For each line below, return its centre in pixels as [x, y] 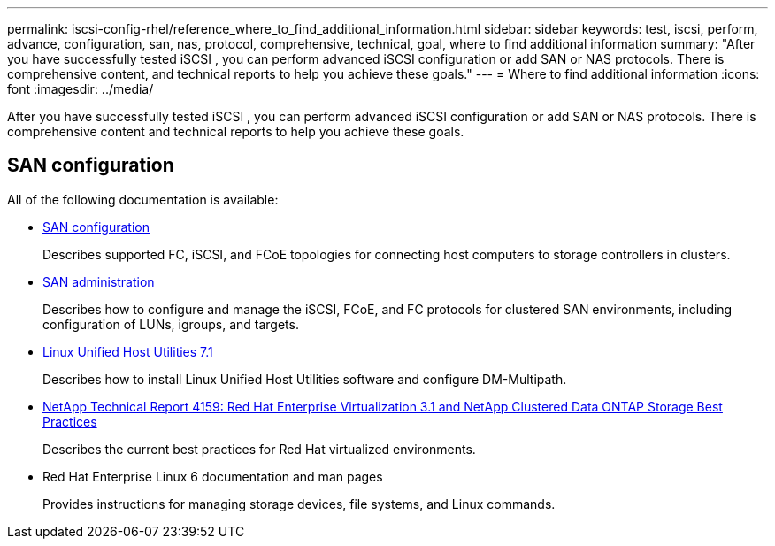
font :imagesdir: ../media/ [81, 89]
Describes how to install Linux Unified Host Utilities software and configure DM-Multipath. [305, 379]
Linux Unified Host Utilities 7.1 [128, 351]
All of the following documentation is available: [143, 199]
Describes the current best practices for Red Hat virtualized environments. [259, 449]
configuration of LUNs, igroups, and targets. [171, 324]
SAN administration [99, 281]
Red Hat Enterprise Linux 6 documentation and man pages [213, 476]
